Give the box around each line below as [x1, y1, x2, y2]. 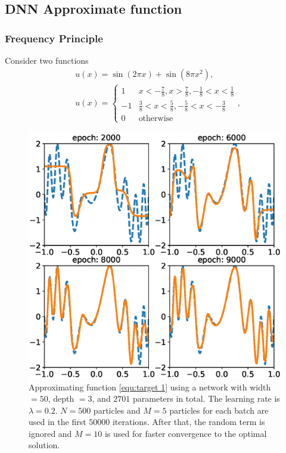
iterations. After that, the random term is [112, 415, 265, 428]
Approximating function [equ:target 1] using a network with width [29, 380, 271, 393]
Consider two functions [5, 54, 89, 66]
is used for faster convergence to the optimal [104, 427, 267, 439]
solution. [29, 439, 60, 451]
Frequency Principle [5, 30, 103, 45]
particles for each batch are [169, 404, 269, 416]
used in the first [29, 415, 86, 428]
